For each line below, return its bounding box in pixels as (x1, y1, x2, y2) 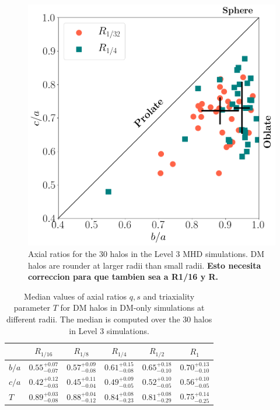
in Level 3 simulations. (69, 324, 149, 336)
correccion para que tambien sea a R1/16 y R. (28, 270, 219, 283)
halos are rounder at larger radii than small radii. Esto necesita (28, 259, 261, 271)
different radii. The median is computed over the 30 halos (6, 312, 212, 325)
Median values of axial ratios (24, 290, 127, 302)
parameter (13, 301, 51, 314)
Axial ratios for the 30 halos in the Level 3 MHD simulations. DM (28, 247, 265, 259)
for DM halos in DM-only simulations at (60, 301, 205, 314)
